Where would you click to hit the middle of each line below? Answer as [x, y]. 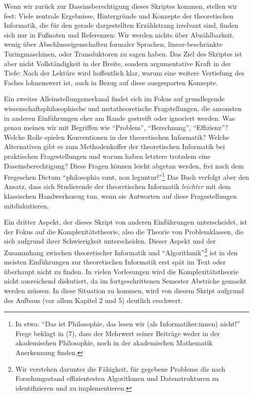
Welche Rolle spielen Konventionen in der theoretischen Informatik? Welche [117, 137]
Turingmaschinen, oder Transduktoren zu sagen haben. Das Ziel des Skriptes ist [123, 53]
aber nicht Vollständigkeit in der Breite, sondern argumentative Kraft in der [117, 63]
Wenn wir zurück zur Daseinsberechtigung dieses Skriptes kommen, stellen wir [121, 6]
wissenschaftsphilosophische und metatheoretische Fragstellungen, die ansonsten [123, 108]
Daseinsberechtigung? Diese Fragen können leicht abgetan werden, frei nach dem [124, 165]
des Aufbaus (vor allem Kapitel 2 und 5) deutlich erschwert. [93, 300]
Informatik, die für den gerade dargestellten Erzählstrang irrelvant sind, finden [121, 25]
